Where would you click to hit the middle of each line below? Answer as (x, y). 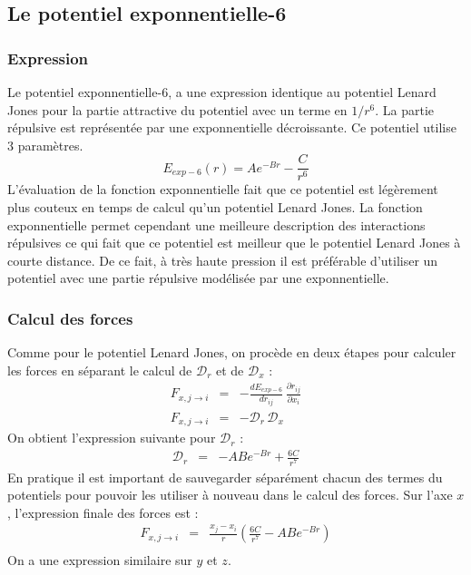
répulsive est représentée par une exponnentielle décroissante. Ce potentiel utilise (232, 127)
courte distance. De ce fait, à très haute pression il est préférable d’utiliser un (223, 260)
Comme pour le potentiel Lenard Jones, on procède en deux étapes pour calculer (232, 352)
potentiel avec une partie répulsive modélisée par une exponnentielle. (198, 278)
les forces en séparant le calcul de (100, 370)
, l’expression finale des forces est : (103, 512)
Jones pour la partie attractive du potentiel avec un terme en (177, 109)
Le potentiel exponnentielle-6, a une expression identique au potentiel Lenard (222, 92)
